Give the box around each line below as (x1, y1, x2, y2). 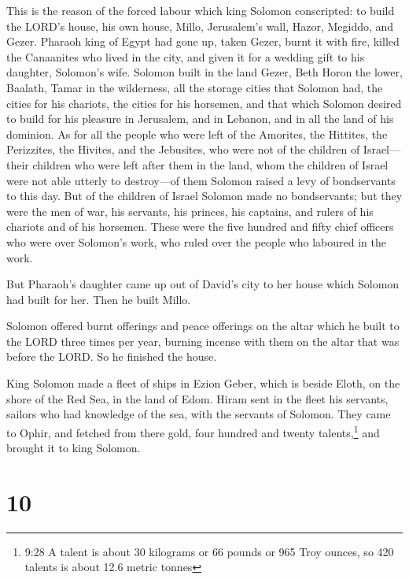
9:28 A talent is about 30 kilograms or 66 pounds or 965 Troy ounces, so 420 (24, 543, 394, 559)
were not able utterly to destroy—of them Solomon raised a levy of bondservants (6, 172, 396, 188)
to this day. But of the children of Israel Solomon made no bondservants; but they (6, 187, 403, 204)
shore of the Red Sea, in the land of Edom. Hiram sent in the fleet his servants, (6, 390, 389, 406)
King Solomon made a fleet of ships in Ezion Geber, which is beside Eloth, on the (6, 375, 400, 392)
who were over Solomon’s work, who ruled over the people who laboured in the (6, 233, 386, 250)
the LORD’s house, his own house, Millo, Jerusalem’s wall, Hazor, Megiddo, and (6, 17, 394, 34)
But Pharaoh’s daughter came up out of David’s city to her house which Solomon (6, 276, 400, 292)
